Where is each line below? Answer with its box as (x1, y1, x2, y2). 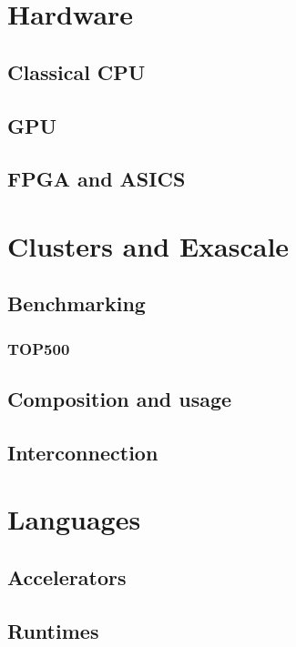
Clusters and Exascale (7, 227, 290, 264)
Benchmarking (7, 289, 146, 318)
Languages (7, 500, 141, 538)
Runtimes (7, 616, 99, 644)
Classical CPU (7, 57, 146, 86)
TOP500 (7, 337, 70, 359)
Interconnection (7, 438, 158, 466)
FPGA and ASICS (7, 165, 186, 193)
